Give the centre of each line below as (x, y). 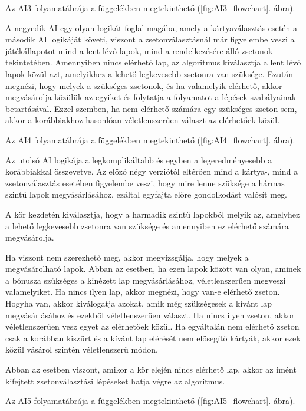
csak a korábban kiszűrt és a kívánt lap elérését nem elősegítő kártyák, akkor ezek (153, 338)
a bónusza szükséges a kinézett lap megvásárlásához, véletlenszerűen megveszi (146, 280)
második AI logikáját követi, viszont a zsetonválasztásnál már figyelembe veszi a (150, 39)
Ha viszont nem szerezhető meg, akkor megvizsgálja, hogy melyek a (127, 257)
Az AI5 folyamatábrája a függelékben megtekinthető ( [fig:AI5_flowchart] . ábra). (150, 401)
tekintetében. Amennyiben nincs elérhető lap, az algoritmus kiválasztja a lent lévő (153, 62)
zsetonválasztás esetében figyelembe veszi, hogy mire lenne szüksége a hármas (145, 183)
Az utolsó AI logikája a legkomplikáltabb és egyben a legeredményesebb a (139, 160)
